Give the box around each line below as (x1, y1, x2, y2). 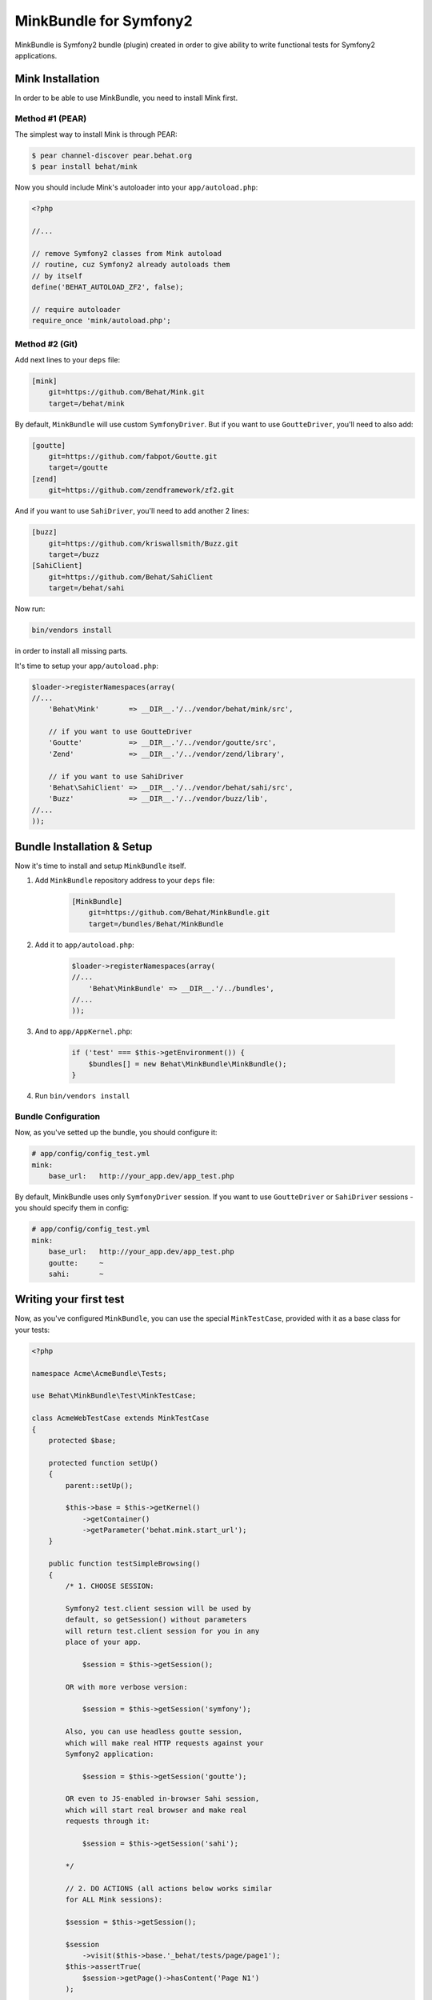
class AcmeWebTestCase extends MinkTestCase (31, 1414, 210, 1423)
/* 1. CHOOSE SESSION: (65, 1582, 155, 1591)
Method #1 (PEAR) (14, 113, 87, 124)
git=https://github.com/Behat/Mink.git (48, 388, 206, 397)
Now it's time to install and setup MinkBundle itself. (14, 861, 186, 870)
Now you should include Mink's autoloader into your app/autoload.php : (14, 182, 258, 192)
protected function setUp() (48, 1458, 159, 1467)
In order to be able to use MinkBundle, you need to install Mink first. (14, 93, 238, 102)
